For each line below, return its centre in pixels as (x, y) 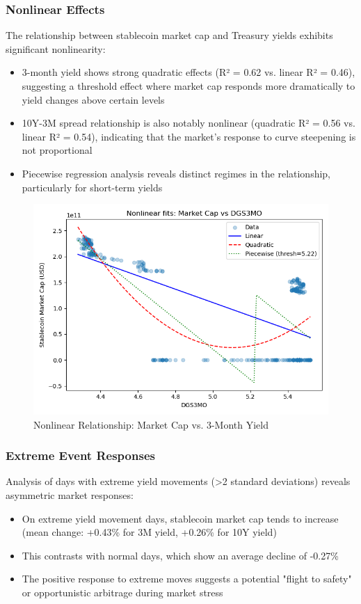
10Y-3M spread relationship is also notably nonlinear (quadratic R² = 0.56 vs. (188, 123)
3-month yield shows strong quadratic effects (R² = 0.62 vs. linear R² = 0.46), (188, 72)
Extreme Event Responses (80, 455)
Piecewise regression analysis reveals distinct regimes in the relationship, (176, 173)
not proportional (57, 150)
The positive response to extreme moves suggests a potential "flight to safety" (187, 579)
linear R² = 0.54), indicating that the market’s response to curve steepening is (189, 136)
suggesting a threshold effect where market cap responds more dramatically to (188, 86)
